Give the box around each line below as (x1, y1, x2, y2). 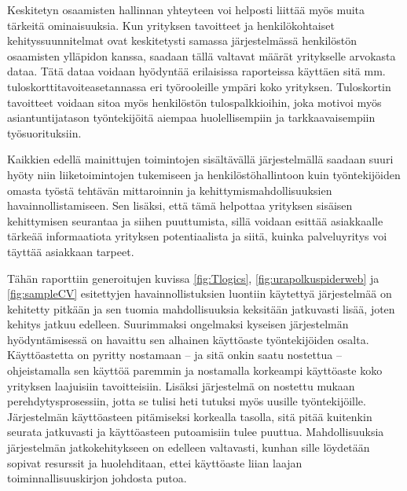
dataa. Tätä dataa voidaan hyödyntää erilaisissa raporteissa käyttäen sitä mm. (7, 63, 386, 79)
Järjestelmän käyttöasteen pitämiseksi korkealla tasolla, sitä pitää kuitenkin (7, 408, 372, 424)
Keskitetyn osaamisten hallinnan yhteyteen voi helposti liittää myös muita (7, 2, 365, 17)
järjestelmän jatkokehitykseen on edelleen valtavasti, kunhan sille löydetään (7, 439, 370, 456)
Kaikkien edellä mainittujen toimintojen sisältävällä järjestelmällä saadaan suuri (7, 151, 394, 167)
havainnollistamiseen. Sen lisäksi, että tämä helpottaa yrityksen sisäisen (7, 197, 353, 214)
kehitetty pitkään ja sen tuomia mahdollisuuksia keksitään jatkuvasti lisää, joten (7, 300, 395, 317)
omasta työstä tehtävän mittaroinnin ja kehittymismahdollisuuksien (7, 181, 332, 198)
